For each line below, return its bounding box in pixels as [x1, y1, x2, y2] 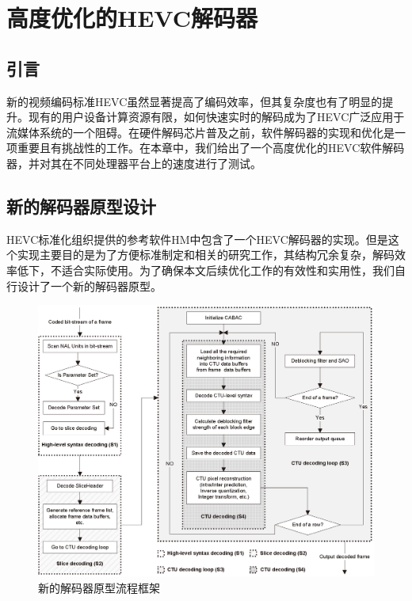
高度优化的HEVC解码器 [6, 2, 258, 34]
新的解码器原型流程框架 [38, 579, 160, 595]
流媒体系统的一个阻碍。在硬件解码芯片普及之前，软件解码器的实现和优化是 [6, 124, 395, 140]
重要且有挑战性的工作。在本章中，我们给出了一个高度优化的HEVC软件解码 [17, 139, 405, 156]
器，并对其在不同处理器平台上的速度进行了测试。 [6, 154, 261, 171]
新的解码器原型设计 [6, 193, 156, 218]
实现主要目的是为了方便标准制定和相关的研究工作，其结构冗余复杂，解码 [17, 246, 395, 263]
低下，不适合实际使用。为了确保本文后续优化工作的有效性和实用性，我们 [17, 261, 395, 278]
